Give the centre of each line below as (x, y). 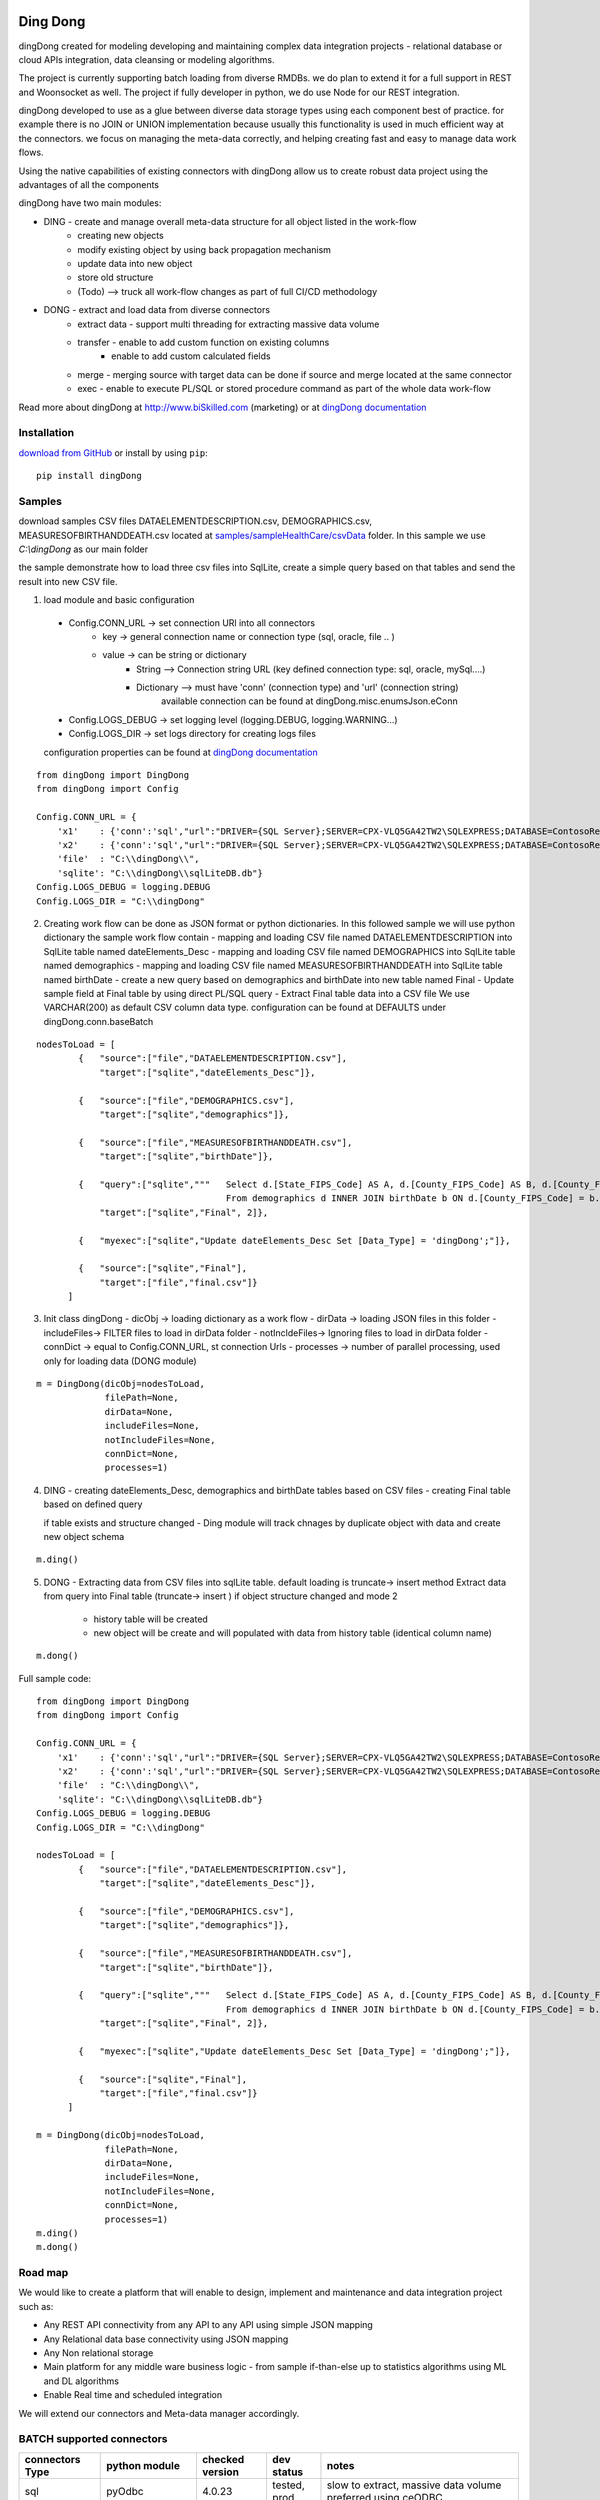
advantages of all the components (89, 185)
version (220, 2472)
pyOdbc (125, 2491)
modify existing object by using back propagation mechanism (204, 249)
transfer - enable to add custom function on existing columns (203, 342)
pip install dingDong (89, 476)
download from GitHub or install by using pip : (113, 452)
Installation (46, 433)
